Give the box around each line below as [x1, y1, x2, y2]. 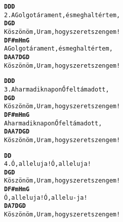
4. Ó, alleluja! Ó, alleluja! [4, 160, 91, 168]
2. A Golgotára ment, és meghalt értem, [4, 11, 120, 19]
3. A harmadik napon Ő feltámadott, [4, 85, 109, 93]
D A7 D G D [4, 202, 26, 210]
